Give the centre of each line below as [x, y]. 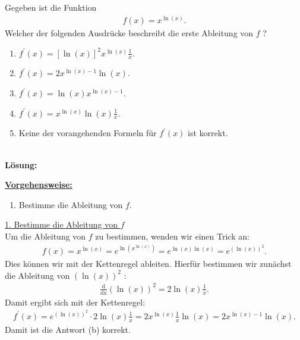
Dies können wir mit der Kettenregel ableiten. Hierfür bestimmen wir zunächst [148, 264]
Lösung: [21, 164]
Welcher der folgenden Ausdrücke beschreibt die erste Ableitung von [129, 33]
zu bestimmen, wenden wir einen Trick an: [172, 236]
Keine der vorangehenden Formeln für [88, 133]
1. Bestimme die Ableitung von [61, 224]
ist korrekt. [208, 133]
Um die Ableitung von [45, 236]
